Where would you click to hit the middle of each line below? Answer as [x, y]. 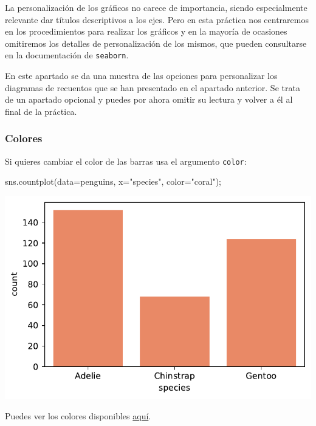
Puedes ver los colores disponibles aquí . [78, 415]
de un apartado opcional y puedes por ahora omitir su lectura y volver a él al [149, 99]
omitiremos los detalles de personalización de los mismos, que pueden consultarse [156, 43]
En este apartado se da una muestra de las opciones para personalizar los [141, 76]
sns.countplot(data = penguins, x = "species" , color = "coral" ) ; [113, 181]
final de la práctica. [41, 111]
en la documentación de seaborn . [67, 55]
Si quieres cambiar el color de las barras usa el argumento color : [126, 161]
